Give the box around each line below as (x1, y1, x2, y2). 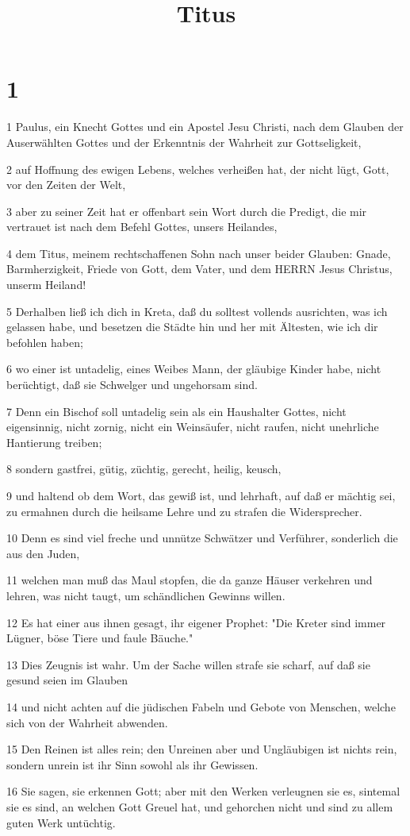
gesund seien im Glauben (6, 672, 128, 688)
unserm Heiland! (6, 276, 86, 293)
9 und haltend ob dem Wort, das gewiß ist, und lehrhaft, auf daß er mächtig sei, (6, 487, 396, 503)
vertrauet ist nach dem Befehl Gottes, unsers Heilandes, (6, 218, 278, 235)
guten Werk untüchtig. (6, 814, 116, 830)
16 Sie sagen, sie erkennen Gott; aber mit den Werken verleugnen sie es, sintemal (6, 783, 400, 799)
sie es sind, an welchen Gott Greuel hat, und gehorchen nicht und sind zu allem (6, 798, 393, 815)
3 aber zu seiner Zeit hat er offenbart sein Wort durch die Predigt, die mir (6, 202, 367, 219)
